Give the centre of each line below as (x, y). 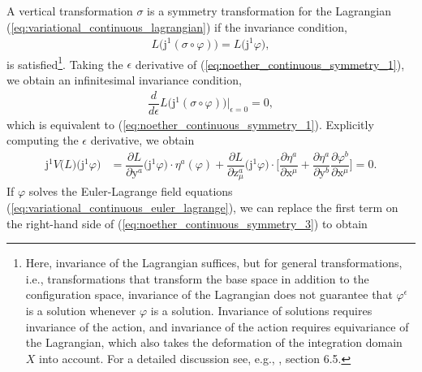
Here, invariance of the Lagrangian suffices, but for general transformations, (214, 263)
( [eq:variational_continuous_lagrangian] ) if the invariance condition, (177, 26)
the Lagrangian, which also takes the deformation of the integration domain (214, 342)
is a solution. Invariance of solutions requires (261, 311)
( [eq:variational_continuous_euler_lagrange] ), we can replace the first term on (202, 208)
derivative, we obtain (142, 140)
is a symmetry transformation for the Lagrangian (269, 11)
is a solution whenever (81, 311)
